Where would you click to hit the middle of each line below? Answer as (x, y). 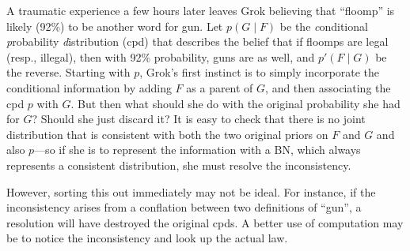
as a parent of (220, 87)
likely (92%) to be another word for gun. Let (115, 26)
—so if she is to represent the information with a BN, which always (197, 150)
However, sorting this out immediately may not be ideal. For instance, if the (191, 191)
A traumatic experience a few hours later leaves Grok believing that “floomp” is (201, 10)
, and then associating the (328, 87)
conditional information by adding (89, 87)
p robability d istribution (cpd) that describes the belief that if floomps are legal (197, 41)
